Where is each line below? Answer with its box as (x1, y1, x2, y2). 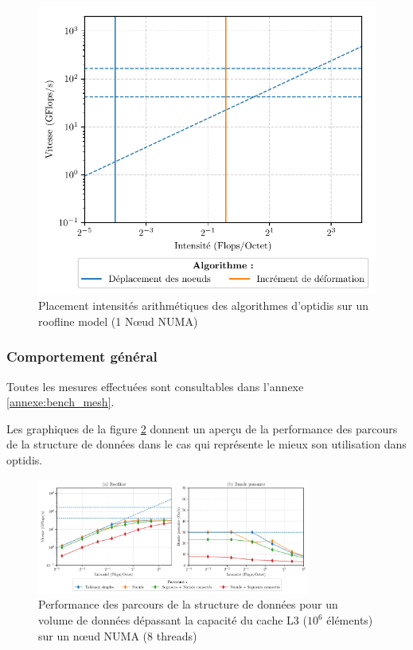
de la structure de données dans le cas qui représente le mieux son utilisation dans (6, 436, 407, 452)
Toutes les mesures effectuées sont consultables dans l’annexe (6, 378, 304, 394)
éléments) (326, 612, 373, 628)
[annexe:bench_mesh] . (6, 394, 115, 410)
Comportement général (6, 347, 158, 366)
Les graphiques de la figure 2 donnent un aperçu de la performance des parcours (6, 420, 398, 437)
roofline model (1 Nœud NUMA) (38, 312, 198, 329)
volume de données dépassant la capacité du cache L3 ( (38, 612, 307, 628)
